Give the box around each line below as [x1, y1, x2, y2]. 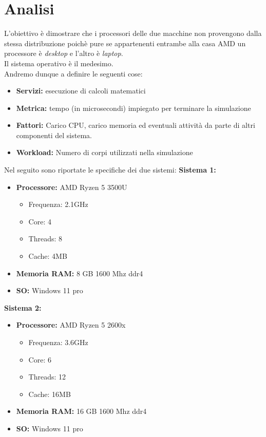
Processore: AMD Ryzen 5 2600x [16, 319, 126, 330]
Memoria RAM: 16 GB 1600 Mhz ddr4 [16, 406, 147, 416]
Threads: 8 [28, 233, 63, 244]
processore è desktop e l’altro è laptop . [4, 48, 123, 59]
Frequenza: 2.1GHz [28, 199, 88, 210]
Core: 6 [28, 354, 51, 365]
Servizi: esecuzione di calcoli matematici [16, 85, 146, 96]
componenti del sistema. [16, 129, 92, 140]
